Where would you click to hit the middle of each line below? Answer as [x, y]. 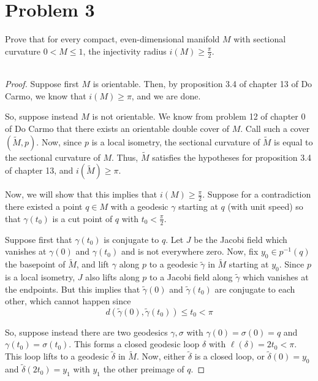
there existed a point [44, 206]
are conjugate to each [255, 289]
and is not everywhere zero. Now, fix [190, 251]
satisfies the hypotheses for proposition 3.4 [232, 157]
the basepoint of [35, 264]
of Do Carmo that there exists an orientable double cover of [117, 128]
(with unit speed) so [265, 206]
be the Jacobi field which [240, 239]
